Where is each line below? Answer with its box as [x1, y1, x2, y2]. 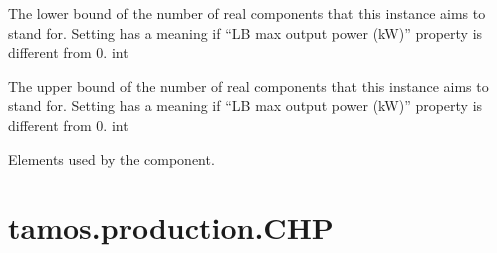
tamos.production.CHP [8, 207, 334, 248]
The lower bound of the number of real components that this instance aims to [8, 3, 486, 23]
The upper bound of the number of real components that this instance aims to [8, 75, 489, 96]
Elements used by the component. [8, 148, 215, 169]
